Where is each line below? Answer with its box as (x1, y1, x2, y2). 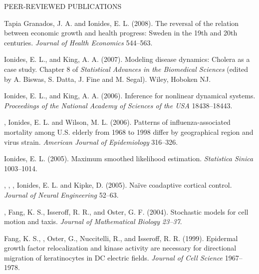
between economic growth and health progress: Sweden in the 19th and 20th (4, 27, 238, 38)
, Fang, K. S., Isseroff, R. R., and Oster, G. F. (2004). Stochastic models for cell (4, 206, 249, 217)
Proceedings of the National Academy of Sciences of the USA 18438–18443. (4, 100, 233, 110)
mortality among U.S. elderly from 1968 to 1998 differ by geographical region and (4, 126, 254, 137)
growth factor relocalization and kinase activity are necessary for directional (4, 243, 237, 253)
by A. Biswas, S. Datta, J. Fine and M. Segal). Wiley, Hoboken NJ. (4, 73, 211, 84)
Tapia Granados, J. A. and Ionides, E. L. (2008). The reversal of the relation (4, 17, 239, 28)
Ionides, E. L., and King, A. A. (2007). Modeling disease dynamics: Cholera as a (4, 54, 250, 64)
